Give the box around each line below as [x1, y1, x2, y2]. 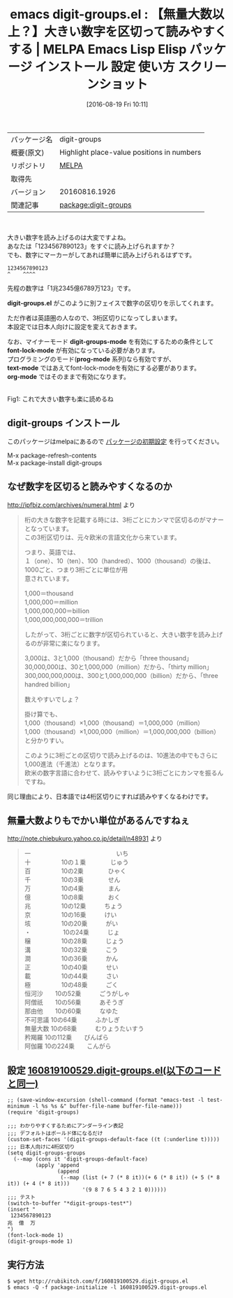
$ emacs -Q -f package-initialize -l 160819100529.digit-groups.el [7, 1284, 208, 1291]
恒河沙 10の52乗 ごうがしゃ [24, 989, 130, 998]
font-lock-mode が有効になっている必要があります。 [7, 346, 159, 354]
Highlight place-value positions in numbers [59, 147, 202, 157]
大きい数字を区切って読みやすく [44, 24, 227, 40]
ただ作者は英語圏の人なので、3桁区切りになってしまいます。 [7, 313, 181, 322]
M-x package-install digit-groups [7, 458, 103, 467]
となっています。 [24, 524, 73, 532]
